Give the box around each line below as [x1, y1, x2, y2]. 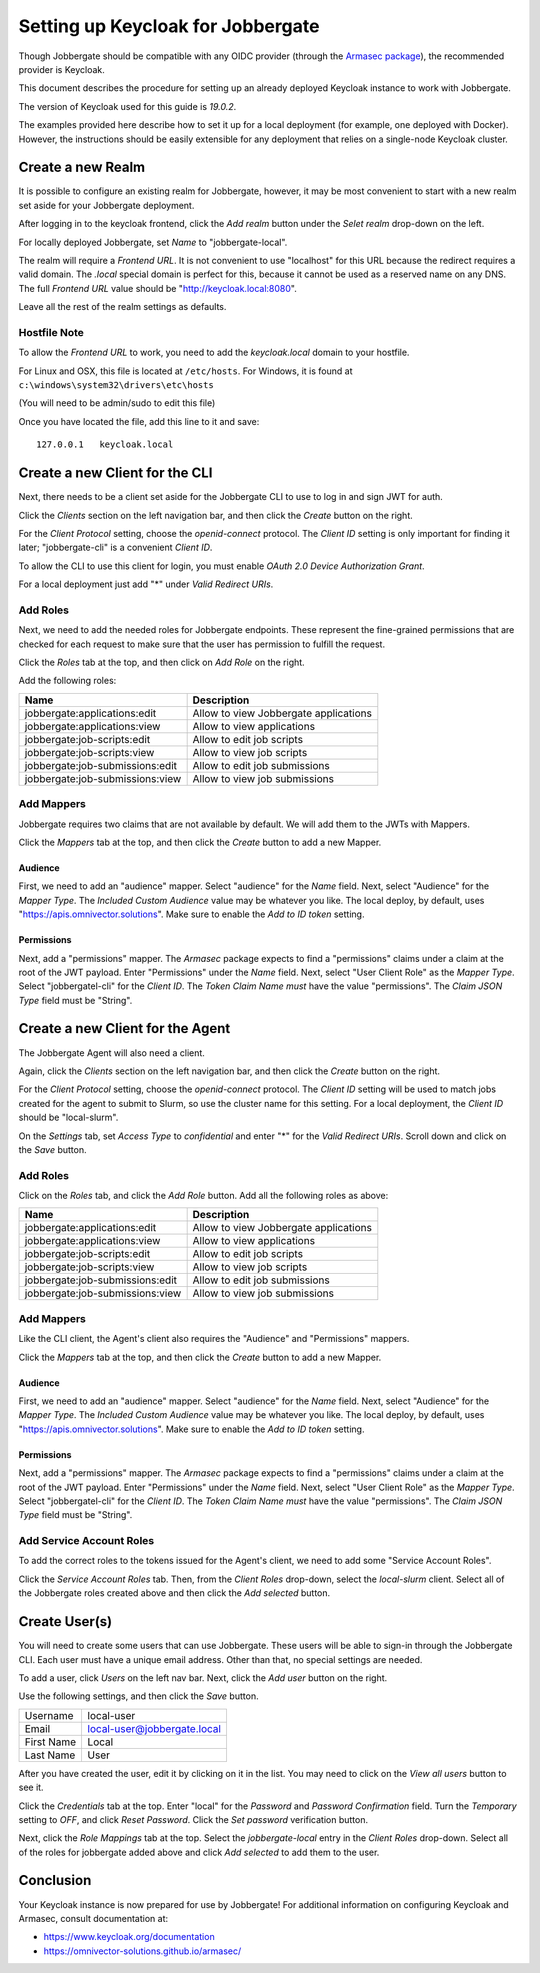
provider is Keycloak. [18, 63, 105, 75]
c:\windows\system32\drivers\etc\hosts [18, 380, 214, 391]
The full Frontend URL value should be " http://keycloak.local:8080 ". [18, 282, 297, 294]
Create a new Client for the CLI [18, 465, 213, 482]
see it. [18, 1781, 44, 1794]
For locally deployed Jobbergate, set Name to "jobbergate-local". [18, 236, 288, 248]
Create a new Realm [18, 159, 146, 176]
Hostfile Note [18, 325, 85, 339]
